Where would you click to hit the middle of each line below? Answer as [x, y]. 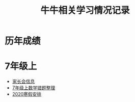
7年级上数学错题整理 [34, 88]
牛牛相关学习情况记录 [85, 10]
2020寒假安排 [27, 94]
